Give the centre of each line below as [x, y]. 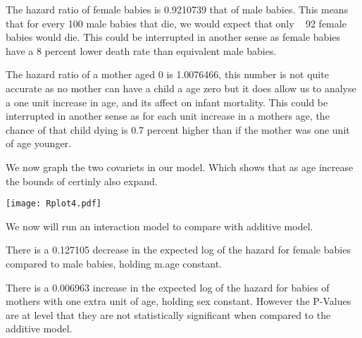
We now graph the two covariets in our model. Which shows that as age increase [180, 167]
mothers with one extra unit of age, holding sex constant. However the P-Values [179, 301]
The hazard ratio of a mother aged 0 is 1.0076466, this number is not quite [167, 74]
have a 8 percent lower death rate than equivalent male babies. [141, 50]
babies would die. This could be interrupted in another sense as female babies [173, 37]
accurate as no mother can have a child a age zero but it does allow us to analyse [181, 88]
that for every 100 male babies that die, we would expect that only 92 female [176, 23]
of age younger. [38, 143]
